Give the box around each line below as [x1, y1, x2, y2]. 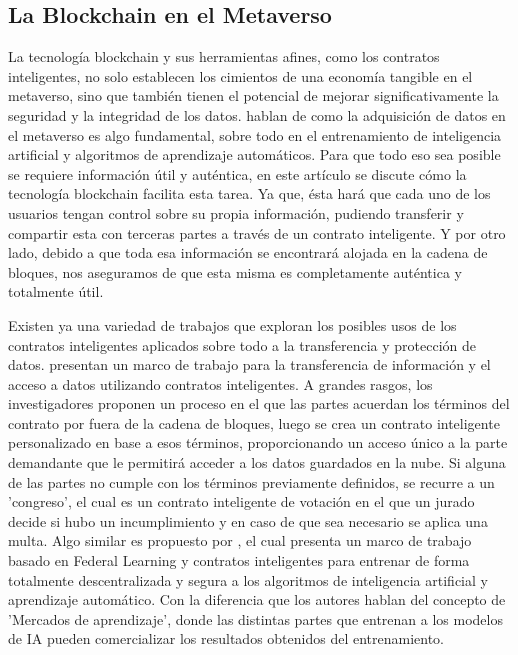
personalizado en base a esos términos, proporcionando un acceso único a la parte [8, 432, 508, 453]
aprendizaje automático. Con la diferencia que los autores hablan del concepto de [8, 589, 506, 610]
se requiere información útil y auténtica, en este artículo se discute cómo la [8, 163, 467, 184]
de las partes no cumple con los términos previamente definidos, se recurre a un [8, 471, 495, 492]
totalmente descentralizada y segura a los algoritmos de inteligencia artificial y [8, 569, 488, 590]
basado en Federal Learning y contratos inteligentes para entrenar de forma [8, 550, 470, 571]
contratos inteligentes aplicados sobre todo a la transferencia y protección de [8, 334, 477, 355]
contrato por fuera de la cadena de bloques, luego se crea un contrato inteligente [8, 412, 500, 433]
